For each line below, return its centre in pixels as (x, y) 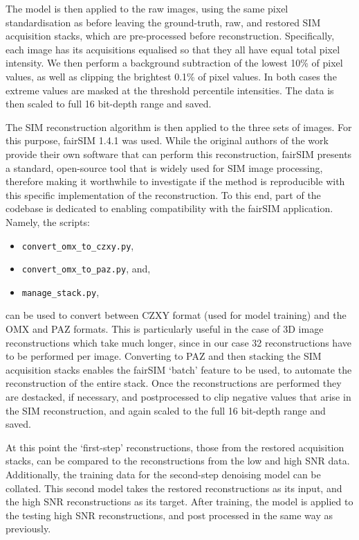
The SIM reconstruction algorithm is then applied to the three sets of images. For (179, 127)
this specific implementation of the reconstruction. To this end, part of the (163, 194)
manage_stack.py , (61, 291)
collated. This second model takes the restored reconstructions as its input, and (174, 488)
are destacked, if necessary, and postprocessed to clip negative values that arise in (178, 397)
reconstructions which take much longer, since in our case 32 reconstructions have (178, 342)
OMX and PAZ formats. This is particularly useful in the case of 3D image (165, 329)
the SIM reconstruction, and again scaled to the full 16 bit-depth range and (166, 410)
